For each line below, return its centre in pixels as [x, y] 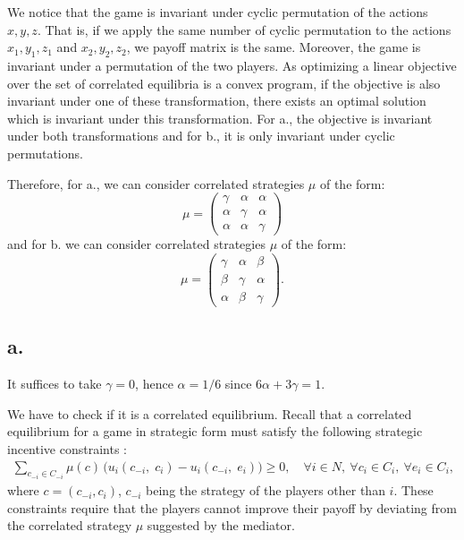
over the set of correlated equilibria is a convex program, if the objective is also [224, 83]
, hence [154, 384]
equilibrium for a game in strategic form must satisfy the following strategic [215, 431]
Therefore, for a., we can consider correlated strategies [156, 183]
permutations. [45, 153]
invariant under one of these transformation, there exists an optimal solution [217, 101]
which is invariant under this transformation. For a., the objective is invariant [220, 118]
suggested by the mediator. [221, 525]
